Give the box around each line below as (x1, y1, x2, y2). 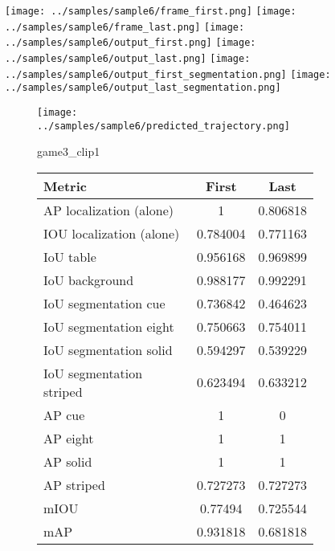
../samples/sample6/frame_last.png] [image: (5, 21, 245, 33)
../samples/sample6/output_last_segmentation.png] (5, 82, 281, 94)
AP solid (43, 451, 92, 471)
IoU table (43, 247, 96, 266)
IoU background (43, 270, 134, 289)
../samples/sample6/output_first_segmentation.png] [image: (5, 68, 331, 80)
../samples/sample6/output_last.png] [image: (5, 52, 251, 64)
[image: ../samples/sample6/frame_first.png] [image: (5, 6, 296, 17)
